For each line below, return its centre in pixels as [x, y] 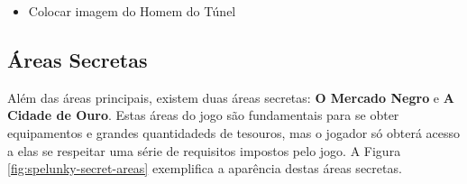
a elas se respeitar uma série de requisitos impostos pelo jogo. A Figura [204, 150]
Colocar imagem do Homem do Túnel [132, 11]
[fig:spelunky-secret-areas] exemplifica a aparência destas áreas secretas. [205, 168]
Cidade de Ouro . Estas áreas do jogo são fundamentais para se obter [203, 115]
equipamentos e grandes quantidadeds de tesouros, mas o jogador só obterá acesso [234, 132]
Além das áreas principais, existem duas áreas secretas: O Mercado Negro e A [231, 97]
